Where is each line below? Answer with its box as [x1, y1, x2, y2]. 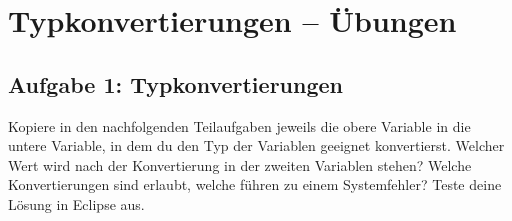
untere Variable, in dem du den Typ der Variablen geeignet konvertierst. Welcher [8, 135, 505, 156]
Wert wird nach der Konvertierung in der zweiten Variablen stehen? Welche [8, 154, 472, 175]
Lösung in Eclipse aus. [8, 193, 145, 214]
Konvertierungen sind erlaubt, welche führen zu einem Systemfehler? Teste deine [8, 174, 502, 195]
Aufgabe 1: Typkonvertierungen [8, 68, 343, 99]
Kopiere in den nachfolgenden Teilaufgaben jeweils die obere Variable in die [8, 115, 471, 136]
